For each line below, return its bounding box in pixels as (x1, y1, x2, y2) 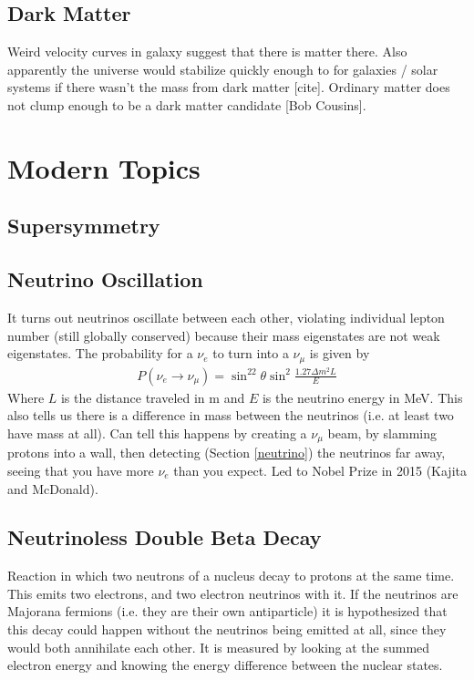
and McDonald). (7, 479, 98, 498)
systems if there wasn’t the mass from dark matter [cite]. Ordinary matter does (7, 77, 450, 97)
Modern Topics (7, 149, 201, 186)
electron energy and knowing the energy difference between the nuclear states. (7, 655, 443, 675)
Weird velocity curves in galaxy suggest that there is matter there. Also (7, 42, 407, 61)
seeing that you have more (7, 460, 154, 479)
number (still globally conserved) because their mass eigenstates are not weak (7, 325, 440, 345)
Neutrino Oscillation (7, 265, 203, 294)
